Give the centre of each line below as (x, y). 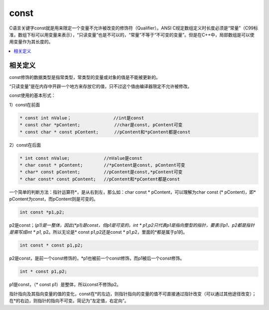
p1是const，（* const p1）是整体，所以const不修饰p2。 (65, 285)
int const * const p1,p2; (51, 245)
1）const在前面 (25, 104)
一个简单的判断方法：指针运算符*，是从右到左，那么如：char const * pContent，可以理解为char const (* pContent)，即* (133, 192)
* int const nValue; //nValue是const (81, 158)
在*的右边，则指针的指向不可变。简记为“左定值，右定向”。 (69, 301)
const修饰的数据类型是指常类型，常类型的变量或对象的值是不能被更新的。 (85, 77)
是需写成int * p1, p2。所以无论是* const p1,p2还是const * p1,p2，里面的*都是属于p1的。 (98, 232)
